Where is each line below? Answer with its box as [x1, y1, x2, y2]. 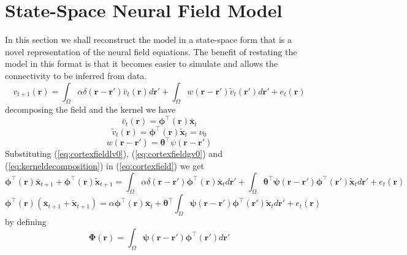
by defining [5, 215, 47, 228]
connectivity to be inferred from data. [5, 69, 147, 82]
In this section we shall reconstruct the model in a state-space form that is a [5, 33, 292, 46]
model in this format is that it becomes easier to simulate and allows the [5, 57, 278, 70]
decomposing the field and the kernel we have [5, 103, 176, 116]
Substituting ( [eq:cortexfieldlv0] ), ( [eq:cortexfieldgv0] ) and [5, 147, 223, 160]
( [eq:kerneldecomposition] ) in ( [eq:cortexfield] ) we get [5, 159, 204, 172]
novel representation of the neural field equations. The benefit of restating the [5, 45, 297, 58]
